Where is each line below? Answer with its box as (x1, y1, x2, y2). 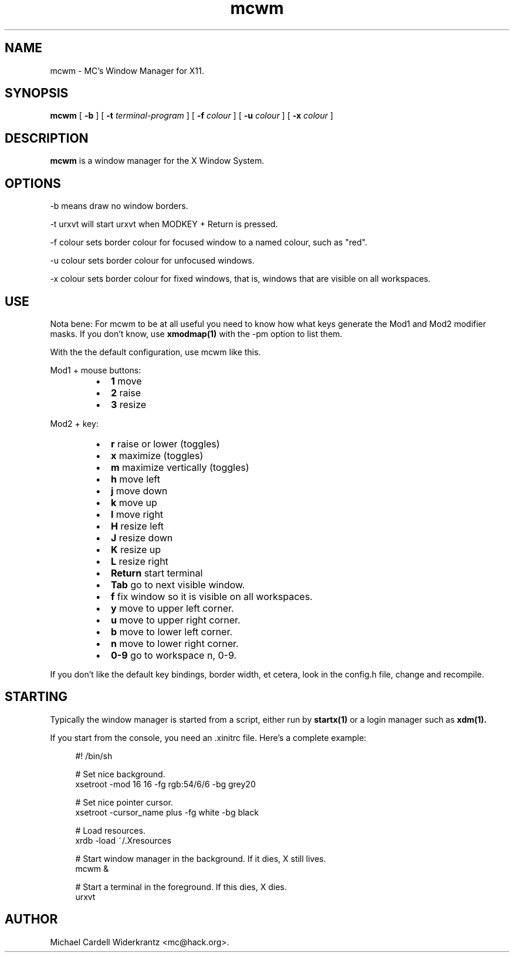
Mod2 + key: (50, 418, 99, 429)
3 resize (110, 398, 147, 410)
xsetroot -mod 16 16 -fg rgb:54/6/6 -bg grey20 (75, 779, 256, 789)
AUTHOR (5, 912, 58, 927)
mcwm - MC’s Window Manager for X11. (50, 65, 204, 76)
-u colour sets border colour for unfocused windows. (50, 255, 255, 266)
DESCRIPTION (5, 130, 89, 146)
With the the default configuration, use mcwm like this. (50, 346, 261, 357)
